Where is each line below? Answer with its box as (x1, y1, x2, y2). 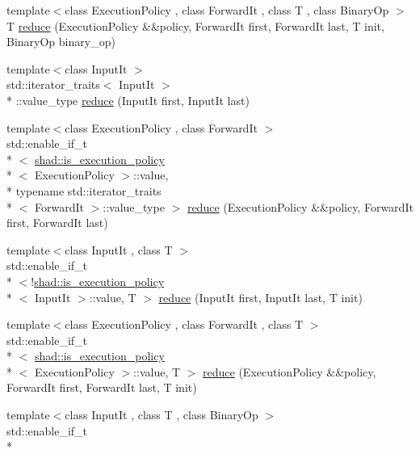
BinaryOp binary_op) (6, 33, 115, 50)
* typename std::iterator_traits (6, 182, 162, 199)
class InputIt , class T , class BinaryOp (65, 406, 258, 423)
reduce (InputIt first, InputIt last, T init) (158, 288, 363, 305)
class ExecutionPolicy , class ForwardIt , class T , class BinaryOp (65, 2, 389, 18)
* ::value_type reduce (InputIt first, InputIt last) (6, 91, 250, 108)
